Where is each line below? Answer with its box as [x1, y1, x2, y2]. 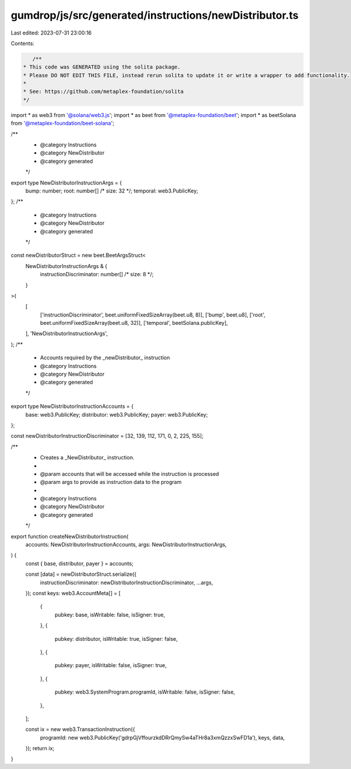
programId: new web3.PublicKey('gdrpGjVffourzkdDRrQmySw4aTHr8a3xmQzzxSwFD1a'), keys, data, [40, 734, 285, 741]
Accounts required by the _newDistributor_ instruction [40, 354, 170, 361]
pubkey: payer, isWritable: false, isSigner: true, [54, 662, 167, 669]
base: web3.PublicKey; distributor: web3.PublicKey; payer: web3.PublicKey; [25, 411, 208, 418]
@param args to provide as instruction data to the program [40, 479, 182, 486]
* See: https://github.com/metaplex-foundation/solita [23, 88, 184, 95]
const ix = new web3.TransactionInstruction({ [25, 726, 135, 733]
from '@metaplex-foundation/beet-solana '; [11, 120, 115, 127]
